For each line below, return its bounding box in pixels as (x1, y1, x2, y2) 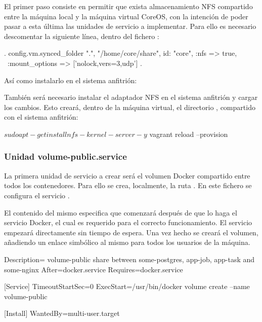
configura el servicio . (4, 190, 70, 200)
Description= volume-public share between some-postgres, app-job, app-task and (4, 254, 255, 264)
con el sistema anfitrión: (4, 112, 78, 122)
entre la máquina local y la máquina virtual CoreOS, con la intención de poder (4, 11, 248, 21)
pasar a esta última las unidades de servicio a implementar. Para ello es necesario (4, 21, 256, 31)
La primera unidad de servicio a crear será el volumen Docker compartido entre (4, 170, 250, 181)
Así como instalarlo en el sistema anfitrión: (4, 75, 137, 85)
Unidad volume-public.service (4, 150, 127, 163)
